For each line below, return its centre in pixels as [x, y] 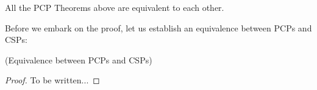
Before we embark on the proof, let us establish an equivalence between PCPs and [158, 27]
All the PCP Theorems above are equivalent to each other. [115, 7]
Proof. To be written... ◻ [52, 80]
